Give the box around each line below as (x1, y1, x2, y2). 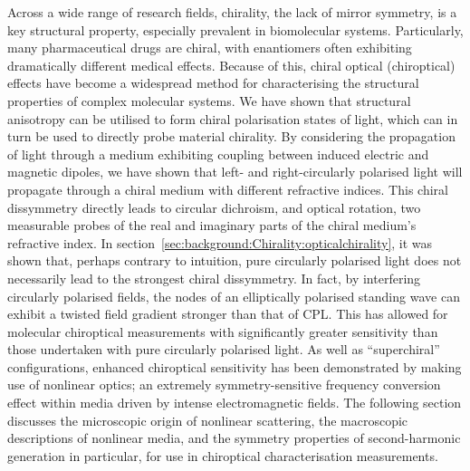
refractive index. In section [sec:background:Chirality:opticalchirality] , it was (7, 233, 433, 252)
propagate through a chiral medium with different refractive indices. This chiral (7, 179, 448, 198)
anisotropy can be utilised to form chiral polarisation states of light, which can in (7, 109, 458, 128)
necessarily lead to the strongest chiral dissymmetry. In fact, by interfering (7, 268, 421, 287)
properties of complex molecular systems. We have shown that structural (7, 91, 411, 110)
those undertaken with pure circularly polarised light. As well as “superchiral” (7, 340, 440, 359)
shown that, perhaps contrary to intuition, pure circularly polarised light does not (7, 251, 462, 270)
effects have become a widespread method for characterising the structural (7, 73, 419, 92)
